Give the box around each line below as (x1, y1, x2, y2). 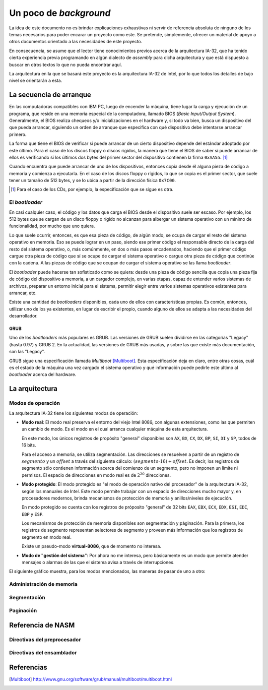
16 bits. (21, 442, 37, 448)
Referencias (9, 663, 48, 672)
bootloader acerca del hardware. (9, 372, 76, 377)
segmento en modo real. (21, 534, 72, 540)
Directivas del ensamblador (9, 649, 77, 656)
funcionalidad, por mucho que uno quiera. (9, 223, 95, 229)
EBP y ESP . (21, 511, 44, 517)
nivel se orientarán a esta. (9, 77, 62, 84)
